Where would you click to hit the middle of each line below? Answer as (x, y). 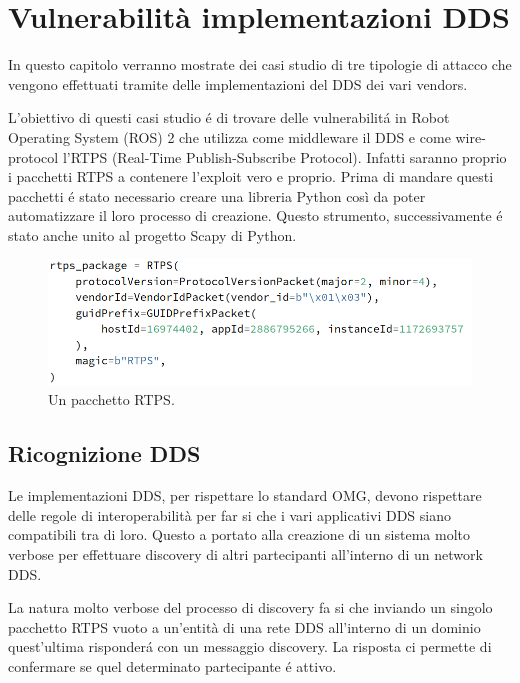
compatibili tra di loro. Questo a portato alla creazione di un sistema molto (239, 534)
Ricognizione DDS (104, 453)
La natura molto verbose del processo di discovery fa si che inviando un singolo (250, 607)
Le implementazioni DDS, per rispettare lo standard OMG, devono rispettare (245, 495)
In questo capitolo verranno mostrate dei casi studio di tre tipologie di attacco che (260, 64)
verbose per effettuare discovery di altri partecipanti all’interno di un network (245, 553)
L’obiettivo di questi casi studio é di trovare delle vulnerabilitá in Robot (229, 117)
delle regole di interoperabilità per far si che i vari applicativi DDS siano (229, 514)
